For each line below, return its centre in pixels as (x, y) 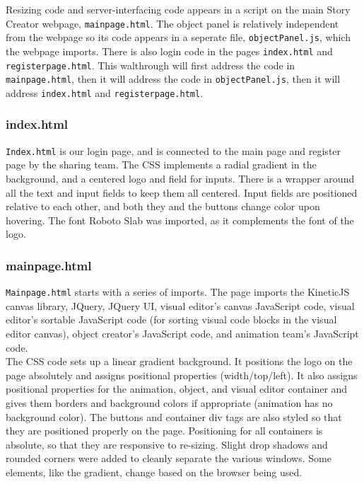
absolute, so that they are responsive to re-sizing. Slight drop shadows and (167, 444)
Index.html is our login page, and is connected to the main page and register (174, 150)
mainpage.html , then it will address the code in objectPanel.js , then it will (173, 79)
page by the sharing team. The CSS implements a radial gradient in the (161, 165)
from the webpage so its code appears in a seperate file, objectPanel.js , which (178, 37)
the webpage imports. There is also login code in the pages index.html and (169, 51)
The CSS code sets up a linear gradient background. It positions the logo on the (179, 361)
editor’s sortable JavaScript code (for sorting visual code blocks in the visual (171, 319)
